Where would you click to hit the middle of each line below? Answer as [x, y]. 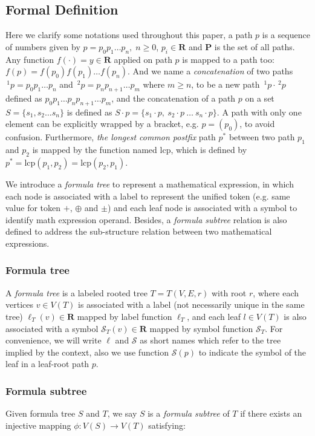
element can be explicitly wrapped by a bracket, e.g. [102, 124]
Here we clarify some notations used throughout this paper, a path [129, 35]
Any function [30, 59]
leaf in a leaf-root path [47, 364]
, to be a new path [226, 84]
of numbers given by [43, 46]
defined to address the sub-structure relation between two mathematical [139, 231]
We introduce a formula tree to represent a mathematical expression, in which [150, 184]
